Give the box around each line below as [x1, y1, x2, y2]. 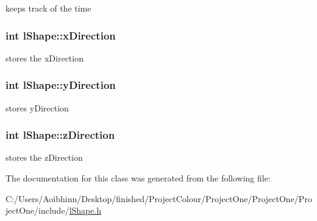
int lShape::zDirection [5, 127, 115, 142]
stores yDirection [5, 101, 69, 114]
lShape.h [69, 204, 102, 217]
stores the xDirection [5, 51, 84, 64]
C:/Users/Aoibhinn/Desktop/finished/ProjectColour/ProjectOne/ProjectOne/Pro [5, 192, 312, 205]
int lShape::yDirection [5, 77, 116, 93]
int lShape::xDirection [5, 27, 116, 43]
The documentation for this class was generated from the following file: [5, 172, 271, 184]
